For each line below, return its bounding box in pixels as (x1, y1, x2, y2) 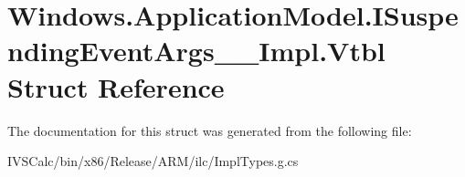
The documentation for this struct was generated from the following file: (7, 120, 412, 140)
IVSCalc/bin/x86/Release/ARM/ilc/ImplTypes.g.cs (7, 151, 299, 171)
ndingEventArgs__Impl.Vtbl (7, 32, 386, 69)
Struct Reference (7, 68, 225, 105)
